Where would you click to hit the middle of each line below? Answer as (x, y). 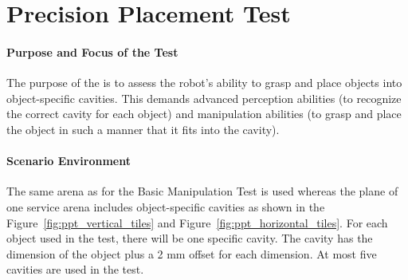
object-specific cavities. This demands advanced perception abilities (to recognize (204, 98)
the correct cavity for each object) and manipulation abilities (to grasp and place (204, 114)
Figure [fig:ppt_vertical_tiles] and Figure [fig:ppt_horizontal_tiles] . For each (197, 222)
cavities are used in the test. (75, 269)
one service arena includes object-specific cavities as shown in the (166, 206)
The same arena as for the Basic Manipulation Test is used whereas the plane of (202, 191)
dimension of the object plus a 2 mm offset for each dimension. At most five (192, 253)
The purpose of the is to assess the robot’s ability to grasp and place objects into (204, 83)
